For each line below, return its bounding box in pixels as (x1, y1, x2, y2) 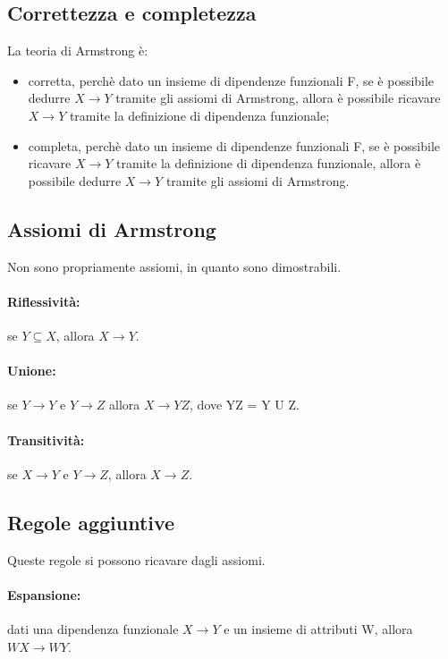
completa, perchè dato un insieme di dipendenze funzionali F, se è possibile (28, 136, 441, 155)
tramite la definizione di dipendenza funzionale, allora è (116, 154, 421, 173)
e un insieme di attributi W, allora (224, 619, 413, 638)
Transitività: (7, 430, 85, 449)
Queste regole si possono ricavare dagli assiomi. (7, 550, 266, 569)
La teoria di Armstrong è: (7, 41, 148, 60)
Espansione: (7, 585, 81, 604)
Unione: (7, 361, 56, 380)
